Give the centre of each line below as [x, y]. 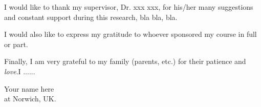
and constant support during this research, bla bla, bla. [91, 17]
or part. [16, 44]
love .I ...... [20, 71]
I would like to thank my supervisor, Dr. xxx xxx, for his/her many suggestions [129, 7]
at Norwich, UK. [30, 99]
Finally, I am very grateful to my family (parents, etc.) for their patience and [125, 61]
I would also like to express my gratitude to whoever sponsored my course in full [130, 34]
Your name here [29, 88]
